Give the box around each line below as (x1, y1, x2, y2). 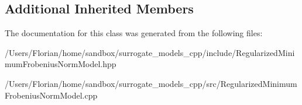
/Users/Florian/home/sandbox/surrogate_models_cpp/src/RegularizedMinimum (5, 77, 297, 89)
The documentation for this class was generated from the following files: (5, 27, 263, 39)
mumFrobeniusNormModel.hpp (5, 58, 116, 70)
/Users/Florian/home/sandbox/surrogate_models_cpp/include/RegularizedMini (5, 46, 295, 58)
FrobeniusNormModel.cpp (5, 89, 98, 101)
